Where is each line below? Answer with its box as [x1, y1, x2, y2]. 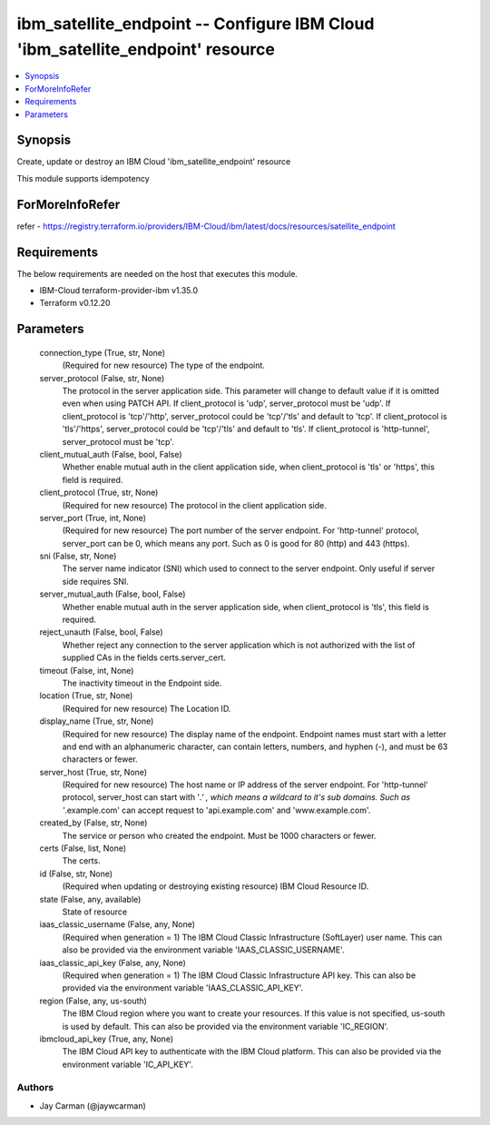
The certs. [62, 855, 101, 866]
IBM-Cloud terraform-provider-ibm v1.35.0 [39, 285, 199, 296]
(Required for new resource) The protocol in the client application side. [62, 499, 327, 510]
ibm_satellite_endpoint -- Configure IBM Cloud [16, 14, 375, 34]
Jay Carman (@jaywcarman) [39, 1100, 147, 1111]
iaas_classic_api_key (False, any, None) [39, 957, 186, 968]
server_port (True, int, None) [39, 512, 147, 523]
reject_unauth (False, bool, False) [39, 627, 163, 637]
